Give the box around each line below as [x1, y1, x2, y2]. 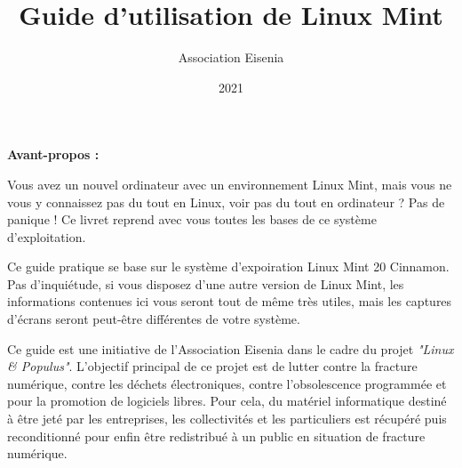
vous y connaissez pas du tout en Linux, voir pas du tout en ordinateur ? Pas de [7, 192, 445, 211]
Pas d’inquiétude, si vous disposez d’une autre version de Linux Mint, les [7, 274, 404, 293]
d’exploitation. [7, 227, 86, 246]
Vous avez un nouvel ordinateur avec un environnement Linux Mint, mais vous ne [7, 174, 452, 193]
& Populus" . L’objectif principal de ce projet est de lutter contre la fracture [7, 357, 418, 375]
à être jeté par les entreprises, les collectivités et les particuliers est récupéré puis [7, 409, 447, 428]
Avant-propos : [7, 145, 100, 164]
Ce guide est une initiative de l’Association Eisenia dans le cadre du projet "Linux [7, 339, 454, 358]
